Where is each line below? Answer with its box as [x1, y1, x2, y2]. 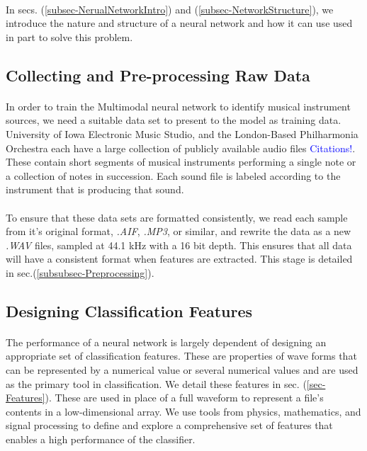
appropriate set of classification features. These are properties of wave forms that [6, 348, 357, 363]
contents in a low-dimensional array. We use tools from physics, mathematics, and [6, 404, 361, 418]
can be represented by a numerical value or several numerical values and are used [6, 362, 358, 377]
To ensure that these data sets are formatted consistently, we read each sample [6, 210, 348, 224]
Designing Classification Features [6, 299, 253, 321]
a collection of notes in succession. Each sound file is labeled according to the [6, 168, 341, 183]
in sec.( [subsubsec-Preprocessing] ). [6, 265, 154, 280]
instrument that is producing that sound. [6, 182, 184, 197]
